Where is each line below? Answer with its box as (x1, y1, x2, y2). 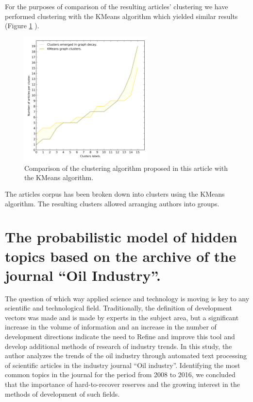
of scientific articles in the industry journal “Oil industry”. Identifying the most (5, 360, 240, 370)
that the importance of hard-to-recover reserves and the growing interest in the (5, 379, 240, 389)
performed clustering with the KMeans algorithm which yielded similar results (5, 11, 238, 21)
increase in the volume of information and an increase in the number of (5, 322, 217, 332)
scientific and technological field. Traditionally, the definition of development (5, 303, 233, 313)
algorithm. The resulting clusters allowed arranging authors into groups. (5, 198, 219, 208)
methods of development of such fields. (5, 388, 120, 399)
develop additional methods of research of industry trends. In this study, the (5, 341, 232, 351)
